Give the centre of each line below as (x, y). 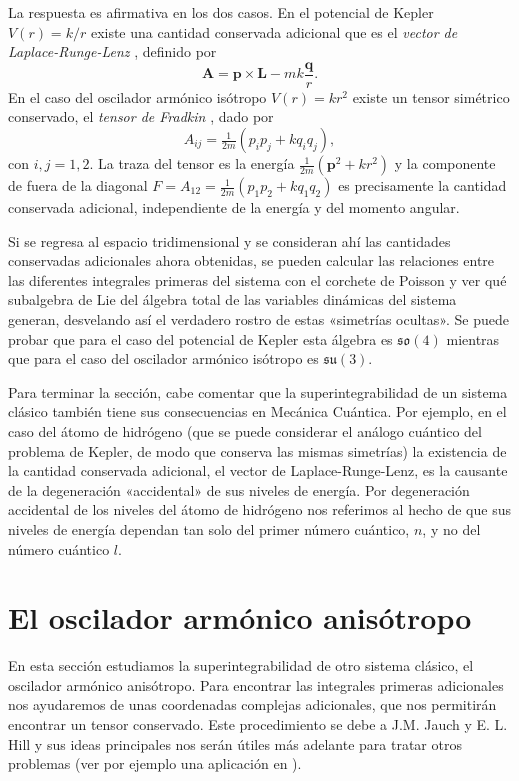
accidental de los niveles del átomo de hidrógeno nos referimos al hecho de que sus (259, 509)
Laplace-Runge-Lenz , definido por (112, 51)
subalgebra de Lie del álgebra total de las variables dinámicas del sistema (232, 299)
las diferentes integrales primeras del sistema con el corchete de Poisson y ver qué (257, 279)
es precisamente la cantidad (422, 185)
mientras (473, 338)
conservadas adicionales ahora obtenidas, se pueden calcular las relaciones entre (251, 260)
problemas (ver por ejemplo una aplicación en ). (155, 763)
